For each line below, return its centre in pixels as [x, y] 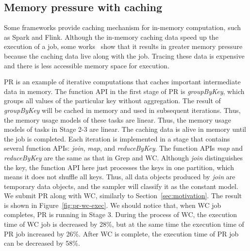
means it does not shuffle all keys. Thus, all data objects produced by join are [120, 177]
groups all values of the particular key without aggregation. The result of [112, 101]
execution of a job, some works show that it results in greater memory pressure [123, 46]
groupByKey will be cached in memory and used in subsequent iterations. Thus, [122, 110]
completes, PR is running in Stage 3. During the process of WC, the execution [121, 214]
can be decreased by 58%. [42, 243]
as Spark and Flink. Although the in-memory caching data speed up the [111, 37]
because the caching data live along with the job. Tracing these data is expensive [124, 55]
